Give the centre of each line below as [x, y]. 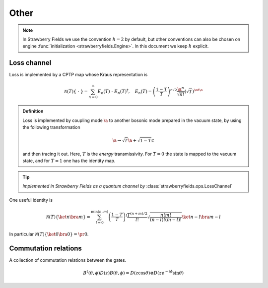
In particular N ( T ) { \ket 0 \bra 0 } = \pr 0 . [49, 234]
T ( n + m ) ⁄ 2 [137, 214]
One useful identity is [31, 200]
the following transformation [51, 127]
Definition [33, 111]
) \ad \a [197, 91]
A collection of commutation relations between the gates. [68, 260]
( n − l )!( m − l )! [166, 220]
